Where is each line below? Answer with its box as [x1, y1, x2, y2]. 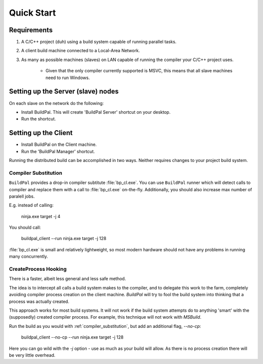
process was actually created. [9, 298, 70, 304]
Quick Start [9, 7, 56, 18]
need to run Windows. [45, 75, 90, 81]
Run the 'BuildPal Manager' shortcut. [21, 148, 95, 154]
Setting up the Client [9, 129, 73, 137]
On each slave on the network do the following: [9, 100, 104, 106]
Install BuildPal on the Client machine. [21, 142, 97, 147]
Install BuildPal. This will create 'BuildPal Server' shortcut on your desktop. [21, 109, 170, 115]
